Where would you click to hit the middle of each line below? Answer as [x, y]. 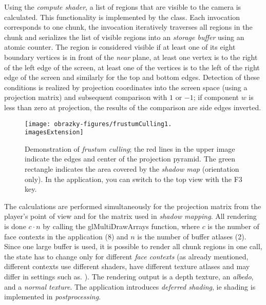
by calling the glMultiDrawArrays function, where [121, 226]
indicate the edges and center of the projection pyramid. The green [130, 159]
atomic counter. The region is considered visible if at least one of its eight [120, 47]
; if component [216, 97]
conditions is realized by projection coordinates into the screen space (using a [126, 87]
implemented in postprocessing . [53, 297]
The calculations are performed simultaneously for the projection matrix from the [133, 206]
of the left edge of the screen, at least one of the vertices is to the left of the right [132, 67]
